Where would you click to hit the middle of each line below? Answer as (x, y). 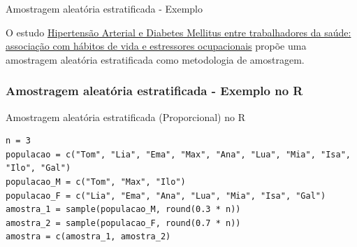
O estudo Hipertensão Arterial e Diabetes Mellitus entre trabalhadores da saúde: (178, 32)
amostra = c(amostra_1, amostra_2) (88, 237)
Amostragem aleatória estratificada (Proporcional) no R (125, 117)
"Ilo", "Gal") (38, 168)
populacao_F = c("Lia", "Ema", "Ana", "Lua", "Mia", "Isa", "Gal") (166, 196)
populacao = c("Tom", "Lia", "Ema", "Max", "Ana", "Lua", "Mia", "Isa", (178, 154)
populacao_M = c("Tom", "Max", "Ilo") (96, 182)
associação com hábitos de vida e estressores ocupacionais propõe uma (156, 46)
